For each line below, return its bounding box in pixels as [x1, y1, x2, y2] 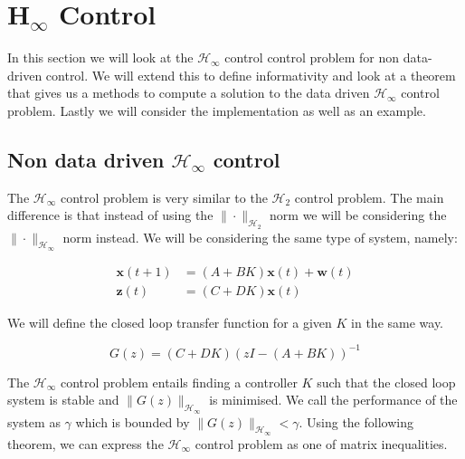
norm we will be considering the [270, 206, 447, 225]
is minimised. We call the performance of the [209, 390, 458, 409]
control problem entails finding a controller [60, 372, 298, 391]
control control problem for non [224, 48, 399, 67]
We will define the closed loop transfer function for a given [7, 312, 332, 331]
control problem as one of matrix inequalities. [195, 434, 448, 453]
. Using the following [299, 412, 413, 431]
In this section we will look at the [7, 48, 194, 67]
